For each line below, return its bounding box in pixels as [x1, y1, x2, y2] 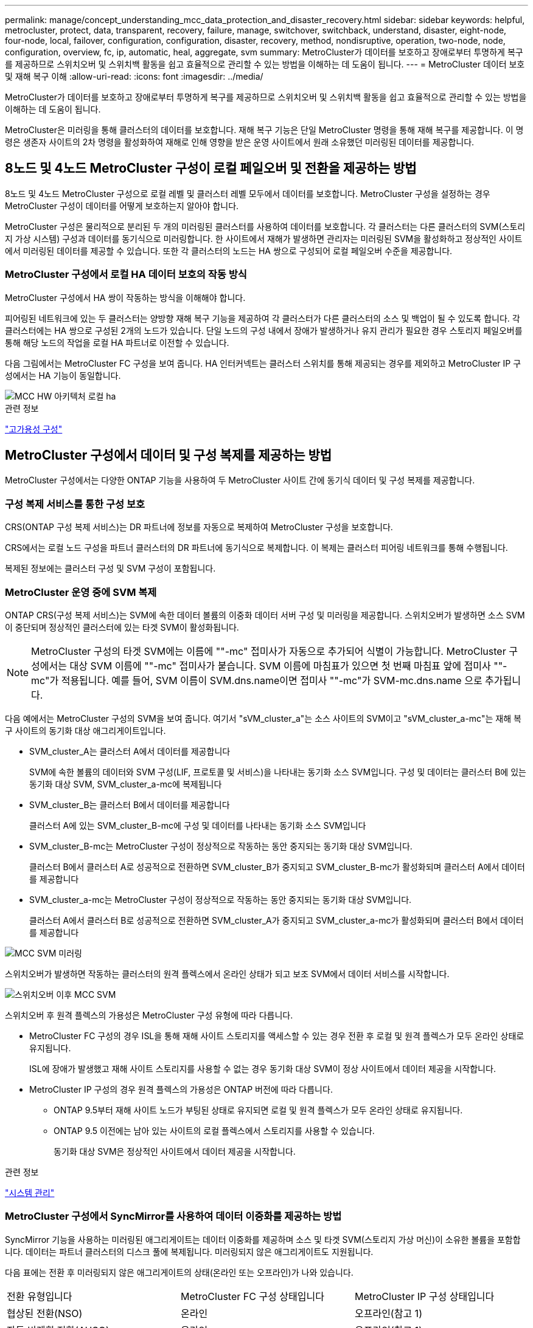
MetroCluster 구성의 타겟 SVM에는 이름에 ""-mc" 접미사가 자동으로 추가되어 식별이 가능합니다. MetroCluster [31, 645, 506, 657]
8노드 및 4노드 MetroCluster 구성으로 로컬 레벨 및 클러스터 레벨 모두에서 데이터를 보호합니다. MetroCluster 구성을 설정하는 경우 [5, 188, 490, 199]
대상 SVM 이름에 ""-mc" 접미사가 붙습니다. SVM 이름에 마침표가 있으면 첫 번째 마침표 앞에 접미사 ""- [69, 659, 507, 672]
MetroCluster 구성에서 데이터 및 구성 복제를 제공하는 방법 [5, 448, 332, 463]
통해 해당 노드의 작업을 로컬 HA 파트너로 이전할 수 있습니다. [5, 337, 229, 348]
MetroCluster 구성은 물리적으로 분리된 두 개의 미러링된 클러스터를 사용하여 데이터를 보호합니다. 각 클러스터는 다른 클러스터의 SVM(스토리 [5, 221, 526, 232]
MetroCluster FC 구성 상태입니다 [180, 1290, 324, 1302]
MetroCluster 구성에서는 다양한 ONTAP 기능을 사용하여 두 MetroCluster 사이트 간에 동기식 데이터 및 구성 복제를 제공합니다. [5, 475, 475, 486]
